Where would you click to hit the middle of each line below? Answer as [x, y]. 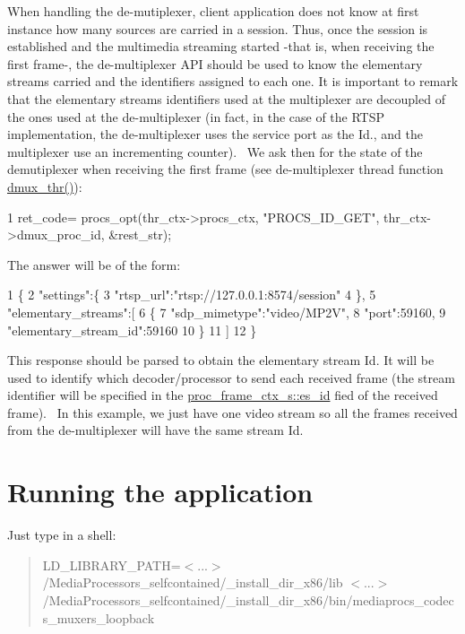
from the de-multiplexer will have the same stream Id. [155, 430]
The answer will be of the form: [94, 264]
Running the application [160, 492]
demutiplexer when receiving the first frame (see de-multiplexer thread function [225, 169]
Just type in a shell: [62, 535]
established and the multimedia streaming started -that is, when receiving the [221, 46]
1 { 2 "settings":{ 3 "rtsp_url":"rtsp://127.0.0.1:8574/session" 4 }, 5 [192, 295]
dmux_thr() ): [45, 186]
